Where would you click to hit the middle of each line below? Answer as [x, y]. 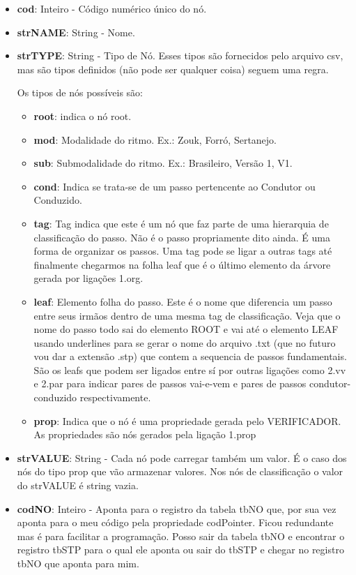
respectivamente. [115, 397]
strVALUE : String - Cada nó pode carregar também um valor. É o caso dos [182, 457]
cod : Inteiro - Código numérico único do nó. [112, 8]
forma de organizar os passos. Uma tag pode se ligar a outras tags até [183, 251]
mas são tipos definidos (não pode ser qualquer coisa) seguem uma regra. [173, 69]
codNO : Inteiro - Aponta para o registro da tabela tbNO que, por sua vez [177, 508]
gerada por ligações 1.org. [88, 278]
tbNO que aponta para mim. [78, 563]
